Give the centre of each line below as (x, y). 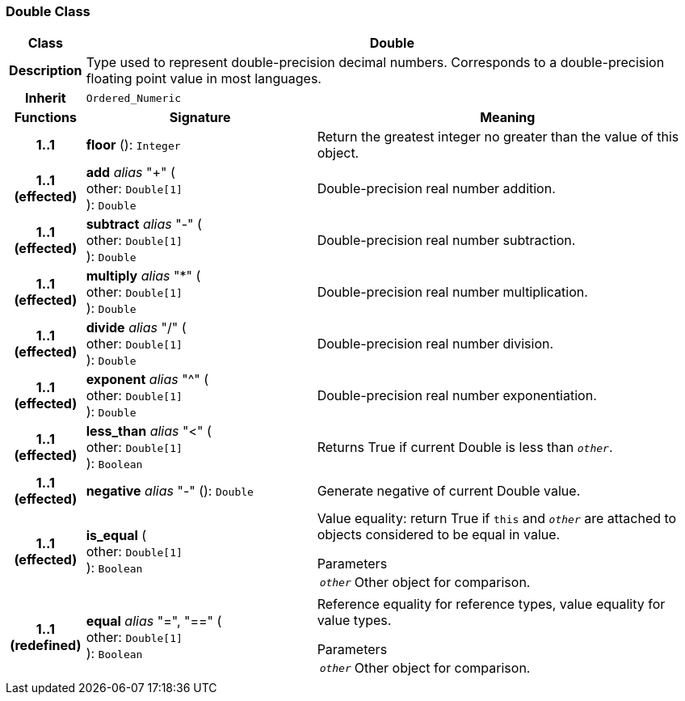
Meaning (508, 118)
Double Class (48, 11)
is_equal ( (116, 536)
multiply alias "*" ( (143, 276)
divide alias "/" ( (136, 328)
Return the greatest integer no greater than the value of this (498, 137)
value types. (354, 621)
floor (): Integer (133, 145)
